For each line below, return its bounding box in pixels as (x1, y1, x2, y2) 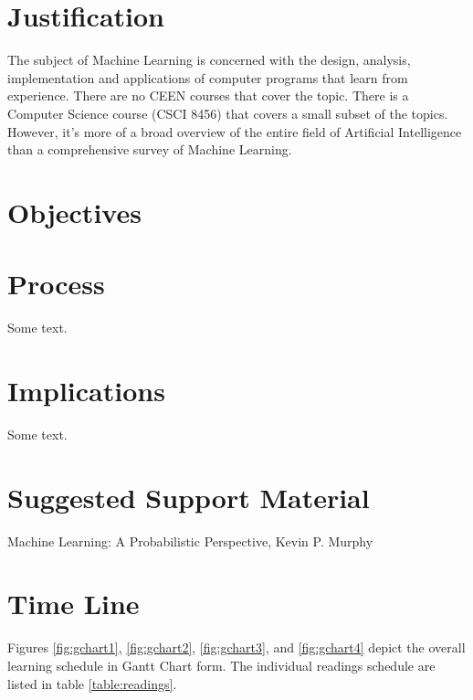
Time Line (7, 585, 140, 622)
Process (7, 265, 105, 302)
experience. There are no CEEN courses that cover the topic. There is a (7, 86, 409, 105)
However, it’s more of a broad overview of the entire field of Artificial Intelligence (7, 122, 462, 141)
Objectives (7, 193, 142, 230)
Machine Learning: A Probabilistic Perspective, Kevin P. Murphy (7, 531, 373, 550)
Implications (7, 371, 165, 408)
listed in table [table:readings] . (7, 673, 177, 693)
